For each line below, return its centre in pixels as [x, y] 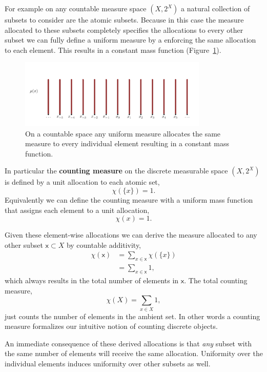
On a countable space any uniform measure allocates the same [123, 133]
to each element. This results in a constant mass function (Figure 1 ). [113, 50]
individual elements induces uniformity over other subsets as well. [108, 363]
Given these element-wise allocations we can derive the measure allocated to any [131, 235]
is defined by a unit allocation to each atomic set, [82, 182]
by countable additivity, [104, 244]
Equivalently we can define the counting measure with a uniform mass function [129, 200]
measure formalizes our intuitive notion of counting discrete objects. [111, 326]
